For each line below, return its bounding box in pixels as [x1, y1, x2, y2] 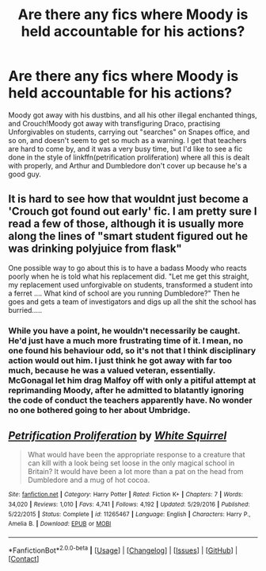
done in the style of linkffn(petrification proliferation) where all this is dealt [8, 152, 250, 162]
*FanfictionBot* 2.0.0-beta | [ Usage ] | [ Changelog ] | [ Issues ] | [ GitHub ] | [8, 544, 238, 555]
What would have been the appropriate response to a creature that [27, 450, 245, 460]
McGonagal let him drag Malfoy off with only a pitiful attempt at [8, 375, 256, 386]
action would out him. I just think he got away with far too [8, 355, 232, 366]
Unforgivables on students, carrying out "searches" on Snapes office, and [8, 127, 250, 137]
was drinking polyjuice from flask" [8, 242, 182, 256]
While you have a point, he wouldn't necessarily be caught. [8, 325, 241, 336]
